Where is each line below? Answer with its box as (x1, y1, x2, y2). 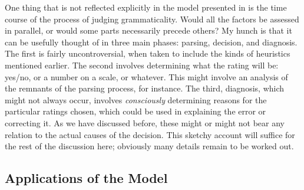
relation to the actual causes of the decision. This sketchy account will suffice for (5, 128, 295, 140)
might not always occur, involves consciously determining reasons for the (5, 93, 267, 106)
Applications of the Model (5, 169, 168, 187)
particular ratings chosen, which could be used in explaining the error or (5, 105, 266, 117)
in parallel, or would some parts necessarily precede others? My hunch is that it (5, 24, 292, 37)
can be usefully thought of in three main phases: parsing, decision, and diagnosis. (5, 35, 298, 48)
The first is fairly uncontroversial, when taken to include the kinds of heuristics (5, 47, 290, 60)
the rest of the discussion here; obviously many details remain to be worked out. (5, 140, 294, 152)
